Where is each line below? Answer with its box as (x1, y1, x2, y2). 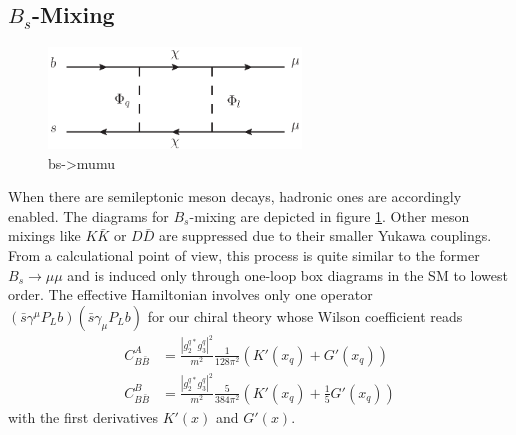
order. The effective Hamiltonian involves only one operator (8, 284, 373, 305)
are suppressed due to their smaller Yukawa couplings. (158, 225, 492, 246)
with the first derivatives (8, 406, 158, 427)
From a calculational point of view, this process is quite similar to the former (8, 244, 480, 265)
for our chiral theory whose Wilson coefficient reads (147, 305, 463, 326)
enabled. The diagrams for (8, 205, 169, 226)
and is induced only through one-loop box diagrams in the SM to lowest (67, 264, 508, 285)
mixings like (8, 225, 81, 246)
